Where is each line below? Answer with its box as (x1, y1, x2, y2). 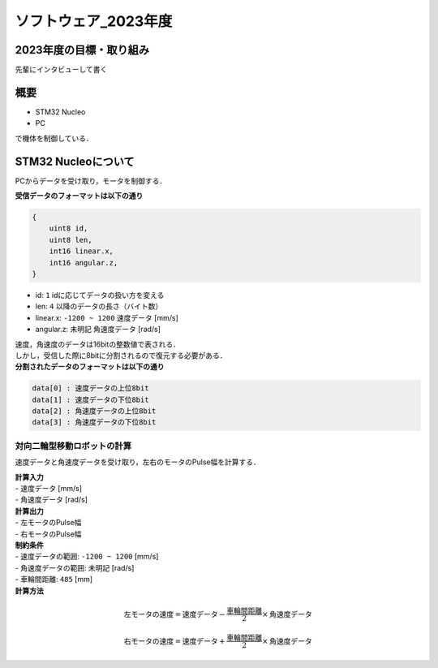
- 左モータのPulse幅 (15, 518, 82, 528)
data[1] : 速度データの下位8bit (32, 394, 149, 404)
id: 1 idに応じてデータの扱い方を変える (35, 290, 165, 300)
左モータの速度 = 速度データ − (123, 610, 226, 618)
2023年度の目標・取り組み (15, 43, 150, 57)
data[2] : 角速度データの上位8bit (32, 407, 157, 416)
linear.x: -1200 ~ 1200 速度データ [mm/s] (35, 312, 178, 322)
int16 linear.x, (49, 247, 114, 256)
